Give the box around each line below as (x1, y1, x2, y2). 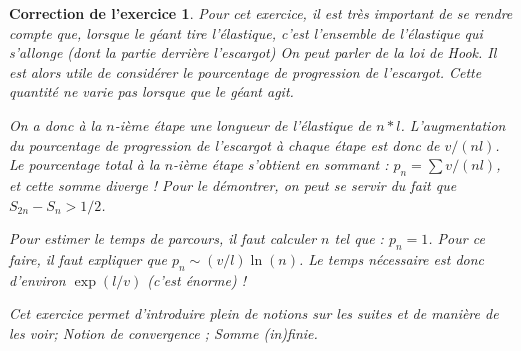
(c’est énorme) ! (147, 269, 246, 290)
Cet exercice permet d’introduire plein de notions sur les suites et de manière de (9, 303, 499, 324)
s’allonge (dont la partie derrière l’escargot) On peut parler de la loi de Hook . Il (9, 42, 497, 63)
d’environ (9, 269, 66, 290)
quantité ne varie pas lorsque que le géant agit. (9, 81, 294, 102)
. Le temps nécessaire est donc (298, 248, 484, 269)
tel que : (334, 228, 384, 249)
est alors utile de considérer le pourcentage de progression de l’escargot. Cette (9, 61, 482, 82)
